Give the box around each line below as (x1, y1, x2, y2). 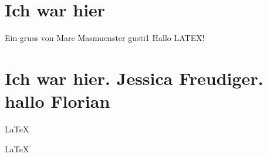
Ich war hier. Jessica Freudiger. (5, 66, 263, 90)
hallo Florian (5, 89, 110, 113)
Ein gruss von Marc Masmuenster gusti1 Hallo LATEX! (5, 32, 205, 44)
